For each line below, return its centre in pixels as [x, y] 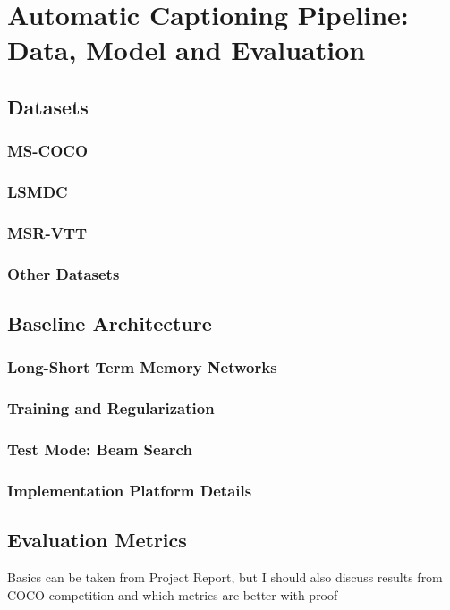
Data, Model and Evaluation [187, 50]
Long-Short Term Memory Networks [142, 367]
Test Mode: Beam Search [100, 449]
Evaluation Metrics [97, 540]
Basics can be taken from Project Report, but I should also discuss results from [225, 577]
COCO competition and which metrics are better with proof [173, 594]
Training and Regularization [111, 408]
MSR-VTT [47, 232]
